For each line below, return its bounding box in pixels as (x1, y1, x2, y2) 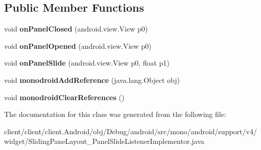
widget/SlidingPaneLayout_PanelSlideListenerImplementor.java (4, 136, 204, 146)
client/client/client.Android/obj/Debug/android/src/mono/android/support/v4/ (4, 126, 257, 136)
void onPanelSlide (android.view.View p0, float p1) (4, 57, 170, 68)
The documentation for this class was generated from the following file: (4, 109, 226, 119)
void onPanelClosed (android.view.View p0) (4, 23, 148, 34)
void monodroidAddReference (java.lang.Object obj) (4, 74, 180, 85)
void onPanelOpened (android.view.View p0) (4, 40, 152, 51)
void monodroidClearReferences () (4, 92, 125, 102)
